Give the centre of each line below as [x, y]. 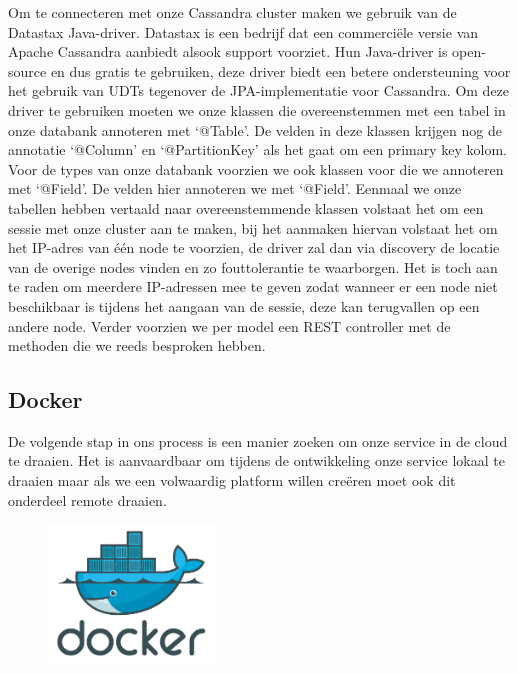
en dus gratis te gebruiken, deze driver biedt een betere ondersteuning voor [280, 70]
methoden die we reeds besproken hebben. [137, 345]
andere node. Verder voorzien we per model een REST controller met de [229, 325]
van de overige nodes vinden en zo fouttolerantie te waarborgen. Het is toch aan [253, 266]
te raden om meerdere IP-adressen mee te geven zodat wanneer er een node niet [253, 286]
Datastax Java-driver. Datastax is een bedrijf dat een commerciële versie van [243, 31]
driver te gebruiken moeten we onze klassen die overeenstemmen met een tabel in [257, 109]
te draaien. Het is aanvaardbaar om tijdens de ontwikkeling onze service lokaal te [256, 460]
